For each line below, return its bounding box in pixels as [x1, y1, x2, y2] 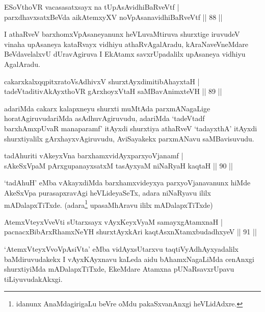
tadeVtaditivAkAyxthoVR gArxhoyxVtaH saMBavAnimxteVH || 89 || [4, 86, 222, 97]
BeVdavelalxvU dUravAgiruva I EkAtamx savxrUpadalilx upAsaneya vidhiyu [4, 49, 246, 59]
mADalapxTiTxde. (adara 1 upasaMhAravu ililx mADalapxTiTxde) [4, 198, 213, 210]
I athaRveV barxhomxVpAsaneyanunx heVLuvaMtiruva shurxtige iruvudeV [4, 29, 240, 39]
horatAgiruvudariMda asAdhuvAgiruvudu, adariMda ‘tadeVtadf [4, 113, 205, 124]
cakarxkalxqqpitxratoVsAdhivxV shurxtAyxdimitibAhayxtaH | [4, 76, 200, 86]
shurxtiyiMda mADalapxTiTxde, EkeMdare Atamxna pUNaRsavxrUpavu [4, 263, 234, 274]
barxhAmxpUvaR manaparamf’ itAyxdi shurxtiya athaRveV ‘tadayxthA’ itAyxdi [4, 123, 257, 133]
